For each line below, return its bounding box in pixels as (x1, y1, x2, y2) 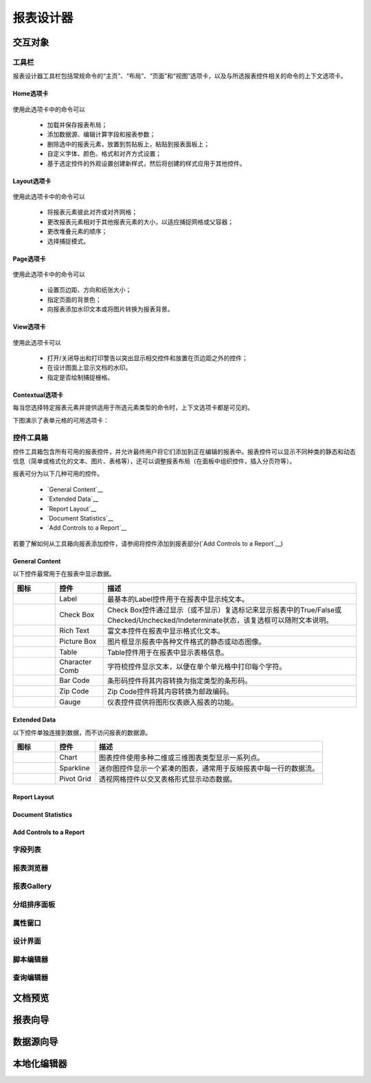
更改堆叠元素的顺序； (47, 227, 108, 236)
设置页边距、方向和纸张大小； (47, 286, 132, 294)
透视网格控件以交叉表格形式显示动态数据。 (98, 774, 237, 783)
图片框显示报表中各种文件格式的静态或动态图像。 (107, 636, 266, 646)
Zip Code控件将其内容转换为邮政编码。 (107, 686, 234, 696)
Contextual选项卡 (12, 390, 63, 399)
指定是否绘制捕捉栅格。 (47, 373, 113, 381)
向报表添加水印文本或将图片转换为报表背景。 (47, 305, 174, 313)
